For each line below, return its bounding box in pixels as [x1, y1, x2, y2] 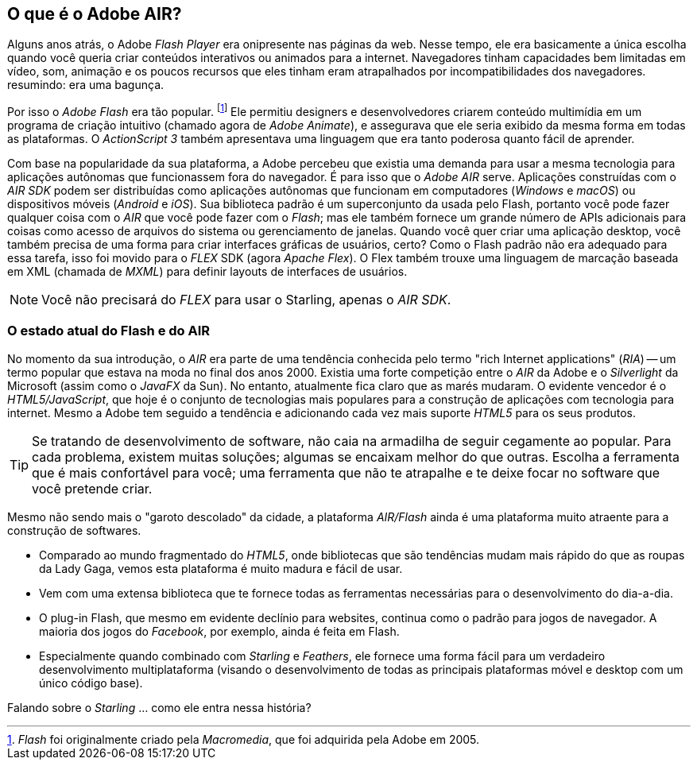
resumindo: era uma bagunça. [7, 78, 165, 92]
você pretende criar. [32, 480, 153, 497]
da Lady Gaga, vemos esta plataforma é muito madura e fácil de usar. [39, 561, 403, 575]
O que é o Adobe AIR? [7, 4, 182, 24]
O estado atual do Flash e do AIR [7, 323, 211, 339]
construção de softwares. [7, 523, 141, 537]
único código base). [39, 675, 143, 690]
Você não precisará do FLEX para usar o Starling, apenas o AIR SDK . [41, 292, 451, 308]
